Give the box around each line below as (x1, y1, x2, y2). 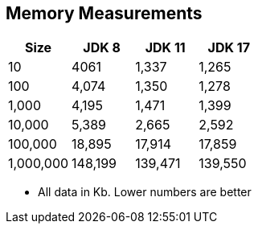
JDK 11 (145, 39, 186, 56)
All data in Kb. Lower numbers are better (38, 185, 252, 199)
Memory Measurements (6, 3, 203, 23)
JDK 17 (207, 39, 250, 56)
